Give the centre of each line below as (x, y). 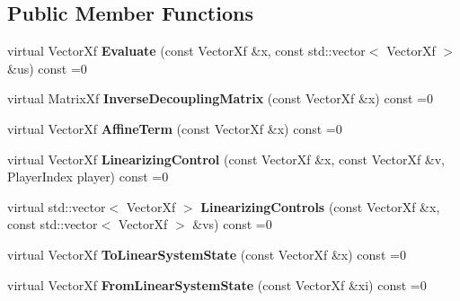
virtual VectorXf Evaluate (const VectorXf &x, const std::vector (186, 51)
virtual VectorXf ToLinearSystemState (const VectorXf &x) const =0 (207, 254)
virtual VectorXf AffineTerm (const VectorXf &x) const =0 (175, 128)
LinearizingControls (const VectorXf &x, (320, 206)
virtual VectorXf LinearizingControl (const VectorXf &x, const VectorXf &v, (226, 159)
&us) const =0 (47, 68)
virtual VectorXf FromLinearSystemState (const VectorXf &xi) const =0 (217, 284)
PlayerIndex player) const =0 (88, 177)
